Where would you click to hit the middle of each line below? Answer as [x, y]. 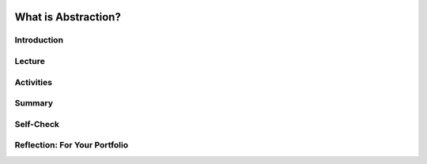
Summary [34, 103]
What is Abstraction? [68, 17]
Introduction [39, 40]
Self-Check [37, 124]
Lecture [30, 61]
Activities [34, 82]
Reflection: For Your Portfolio [72, 145]
